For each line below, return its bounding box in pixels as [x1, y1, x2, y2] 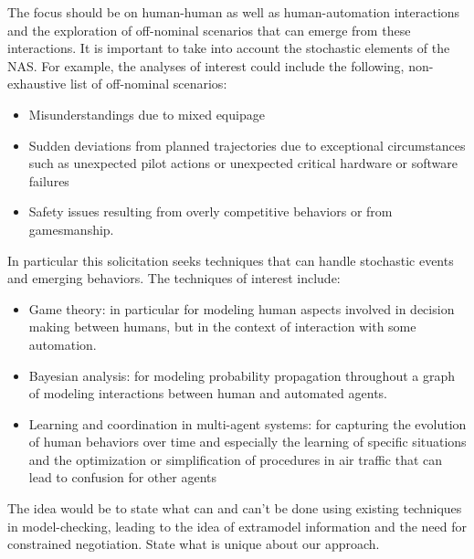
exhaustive [7, 74, 67, 93]
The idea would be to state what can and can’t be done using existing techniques [7, 499, 462, 518]
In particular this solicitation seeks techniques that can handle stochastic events [7, 250, 454, 269]
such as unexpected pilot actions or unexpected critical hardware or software [28, 153, 458, 173]
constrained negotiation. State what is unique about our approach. [7, 534, 380, 554]
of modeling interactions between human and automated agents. [28, 384, 387, 403]
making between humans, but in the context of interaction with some [28, 317, 416, 336]
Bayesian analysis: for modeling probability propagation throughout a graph [28, 365, 456, 385]
